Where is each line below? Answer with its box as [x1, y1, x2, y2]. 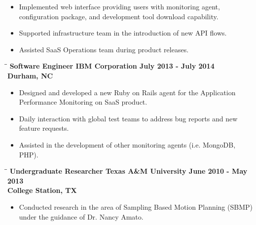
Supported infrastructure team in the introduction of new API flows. [19, 28, 227, 38]
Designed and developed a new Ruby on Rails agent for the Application [19, 87, 236, 97]
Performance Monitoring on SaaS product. [19, 97, 147, 107]
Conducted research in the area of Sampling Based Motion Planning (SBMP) [19, 201, 253, 212]
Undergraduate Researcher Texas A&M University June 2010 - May [9, 166, 248, 176]
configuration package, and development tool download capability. [19, 11, 219, 21]
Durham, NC [7, 70, 53, 80]
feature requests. [19, 123, 69, 133]
